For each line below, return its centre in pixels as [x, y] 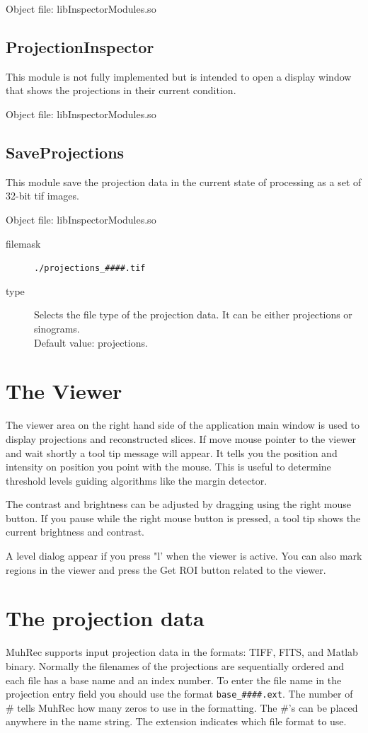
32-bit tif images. [42, 196]
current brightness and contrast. [75, 532]
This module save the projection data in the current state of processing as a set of [184, 181]
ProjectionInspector [80, 46]
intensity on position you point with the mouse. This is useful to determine [168, 467]
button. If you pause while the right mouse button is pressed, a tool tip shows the [183, 518]
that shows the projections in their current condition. [121, 90]
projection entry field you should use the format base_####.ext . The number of [179, 694]
